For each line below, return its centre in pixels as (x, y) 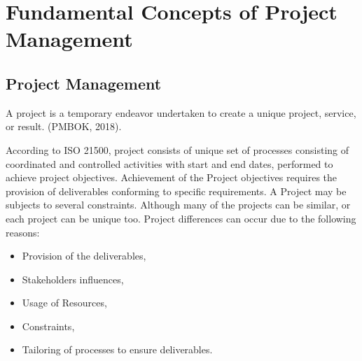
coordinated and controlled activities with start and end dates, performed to (169, 163)
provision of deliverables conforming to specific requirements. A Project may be (176, 191)
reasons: (23, 232)
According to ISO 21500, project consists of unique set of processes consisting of (177, 149)
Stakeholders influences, (73, 279)
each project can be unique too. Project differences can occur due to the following (181, 218)
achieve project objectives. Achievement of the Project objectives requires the (172, 177)
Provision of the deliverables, (84, 256)
